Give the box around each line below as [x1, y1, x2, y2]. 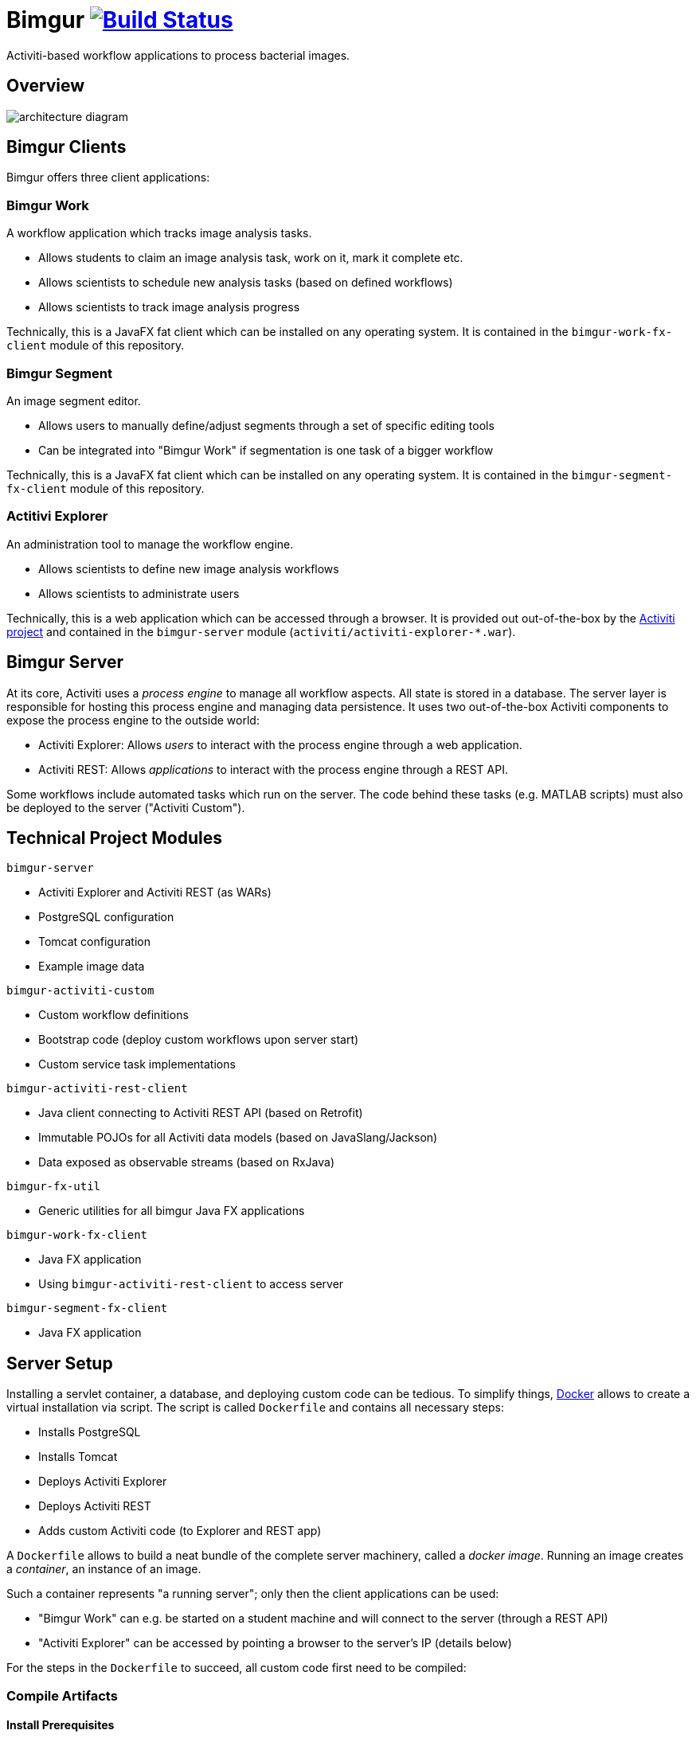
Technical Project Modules [6, 827, 222, 848]
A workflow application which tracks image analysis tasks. [6, 226, 312, 240]
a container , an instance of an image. [6, 1562, 201, 1576]
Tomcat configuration [38, 935, 151, 949]
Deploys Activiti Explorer [38, 1474, 167, 1489]
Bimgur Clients [6, 137, 127, 158]
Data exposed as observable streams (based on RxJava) [38, 1155, 335, 1170]
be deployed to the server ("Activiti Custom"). [6, 800, 245, 814]
